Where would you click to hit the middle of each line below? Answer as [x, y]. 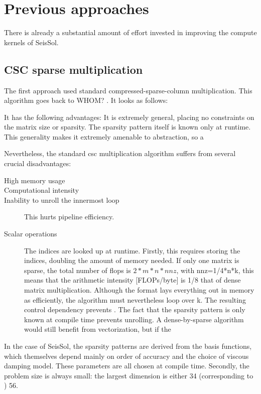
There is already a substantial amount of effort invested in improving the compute [130, 32]
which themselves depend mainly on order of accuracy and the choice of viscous [126, 356]
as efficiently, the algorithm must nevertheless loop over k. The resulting [135, 299]
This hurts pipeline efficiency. [69, 217]
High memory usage [35, 180]
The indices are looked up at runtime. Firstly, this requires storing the [132, 250]
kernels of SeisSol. [31, 42]
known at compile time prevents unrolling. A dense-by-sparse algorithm [134, 319]
